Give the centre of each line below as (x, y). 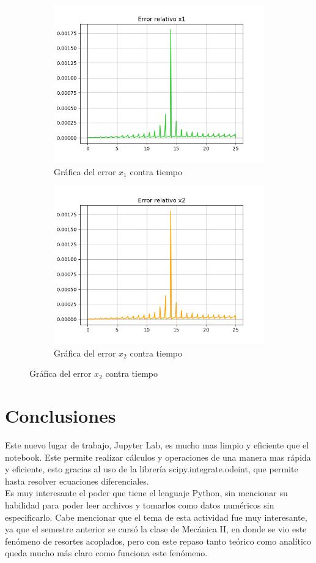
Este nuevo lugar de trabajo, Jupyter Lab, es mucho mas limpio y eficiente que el (157, 445)
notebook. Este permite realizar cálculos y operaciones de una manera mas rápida (158, 457)
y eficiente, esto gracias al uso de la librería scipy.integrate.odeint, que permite (152, 469)
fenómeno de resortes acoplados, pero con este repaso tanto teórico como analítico (158, 541)
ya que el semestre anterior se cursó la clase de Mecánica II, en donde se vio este (156, 529)
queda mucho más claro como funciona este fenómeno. (106, 553)
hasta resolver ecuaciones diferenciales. (77, 481)
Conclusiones (61, 416)
